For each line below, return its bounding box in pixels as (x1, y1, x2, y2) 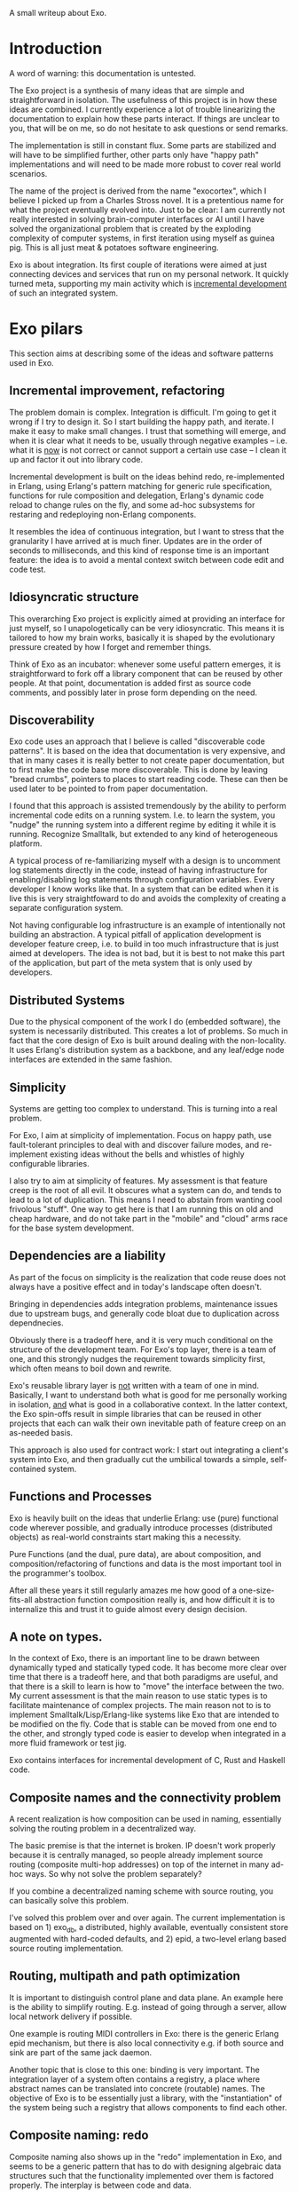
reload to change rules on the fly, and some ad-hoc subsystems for (9, 499, 255, 510)
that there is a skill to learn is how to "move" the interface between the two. (9, 1682, 285, 1692)
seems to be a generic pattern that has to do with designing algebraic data (9, 2161, 282, 2172)
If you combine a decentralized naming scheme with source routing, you (9, 1886, 274, 1896)
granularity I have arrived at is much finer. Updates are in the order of (9, 535, 263, 546)
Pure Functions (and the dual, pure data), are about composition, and (9, 1548, 262, 1559)
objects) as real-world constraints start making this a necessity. (9, 1531, 241, 1542)
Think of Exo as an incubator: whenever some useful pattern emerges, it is (9, 659, 281, 669)
